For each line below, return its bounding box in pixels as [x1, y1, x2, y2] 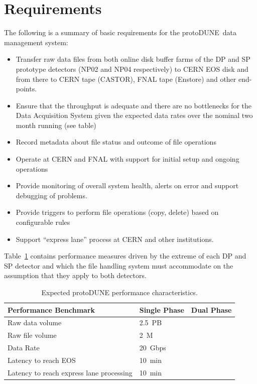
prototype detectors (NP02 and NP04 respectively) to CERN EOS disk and [16, 63, 248, 74]
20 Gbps [139, 342, 166, 353]
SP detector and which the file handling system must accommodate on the [4, 260, 233, 271]
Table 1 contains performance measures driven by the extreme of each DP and [4, 250, 246, 261]
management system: [4, 37, 68, 47]
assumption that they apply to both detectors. [4, 270, 147, 281]
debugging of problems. [16, 190, 87, 200]
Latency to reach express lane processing [8, 367, 133, 377]
